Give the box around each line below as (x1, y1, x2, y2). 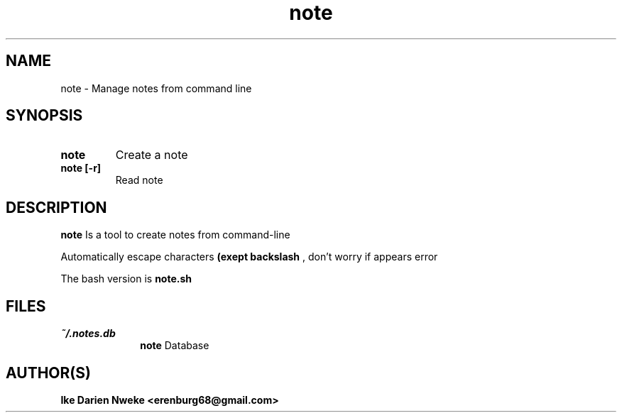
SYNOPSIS (6, 106, 83, 125)
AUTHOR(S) (6, 363, 91, 382)
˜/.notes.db (60, 327, 116, 340)
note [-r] (60, 162, 102, 175)
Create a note (115, 148, 188, 163)
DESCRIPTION (6, 198, 107, 216)
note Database (140, 339, 209, 352)
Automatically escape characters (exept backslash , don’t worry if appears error (60, 251, 438, 263)
